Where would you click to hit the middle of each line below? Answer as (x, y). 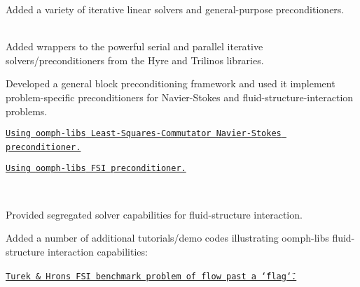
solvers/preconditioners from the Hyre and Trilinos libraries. (135, 60)
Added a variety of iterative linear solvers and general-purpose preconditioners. (175, 9)
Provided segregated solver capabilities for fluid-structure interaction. (154, 214)
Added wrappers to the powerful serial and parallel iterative (134, 46)
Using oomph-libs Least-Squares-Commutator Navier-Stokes (144, 134)
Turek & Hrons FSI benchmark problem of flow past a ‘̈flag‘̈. (151, 276)
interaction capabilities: (98, 251)
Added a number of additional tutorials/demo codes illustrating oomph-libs (167, 238)
